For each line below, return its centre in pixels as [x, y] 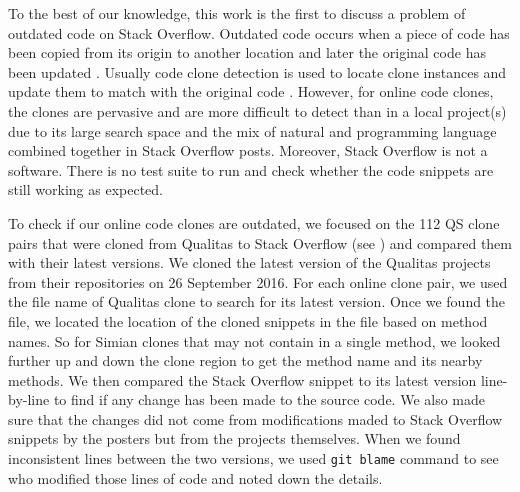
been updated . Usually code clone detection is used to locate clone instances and [257, 71]
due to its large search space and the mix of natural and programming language [252, 130]
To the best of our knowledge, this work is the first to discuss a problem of [237, 13]
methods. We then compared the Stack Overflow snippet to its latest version [242, 379]
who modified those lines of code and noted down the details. [195, 477]
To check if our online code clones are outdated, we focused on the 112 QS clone [254, 222]
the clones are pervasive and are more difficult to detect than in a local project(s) [257, 110]
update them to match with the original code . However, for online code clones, [251, 91]
